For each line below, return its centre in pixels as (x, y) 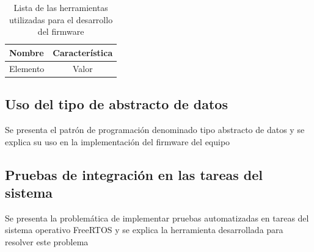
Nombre (27, 52)
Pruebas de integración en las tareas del (134, 174)
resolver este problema (47, 241)
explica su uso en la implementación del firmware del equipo (118, 141)
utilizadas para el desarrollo (61, 19)
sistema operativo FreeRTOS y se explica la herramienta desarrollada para (144, 230)
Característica (83, 52)
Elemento (27, 68)
